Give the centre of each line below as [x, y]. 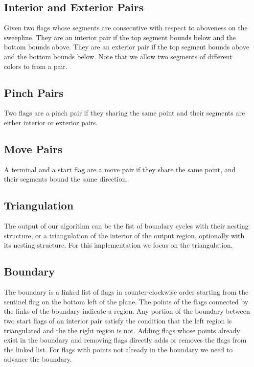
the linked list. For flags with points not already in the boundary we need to [118, 349]
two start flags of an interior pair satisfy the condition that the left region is [118, 320]
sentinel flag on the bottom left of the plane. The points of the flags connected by [126, 301]
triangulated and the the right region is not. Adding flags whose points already [122, 330]
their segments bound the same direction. [66, 179]
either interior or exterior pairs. [51, 122]
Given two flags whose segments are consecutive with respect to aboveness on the [126, 28]
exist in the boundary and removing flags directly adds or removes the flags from [125, 340]
